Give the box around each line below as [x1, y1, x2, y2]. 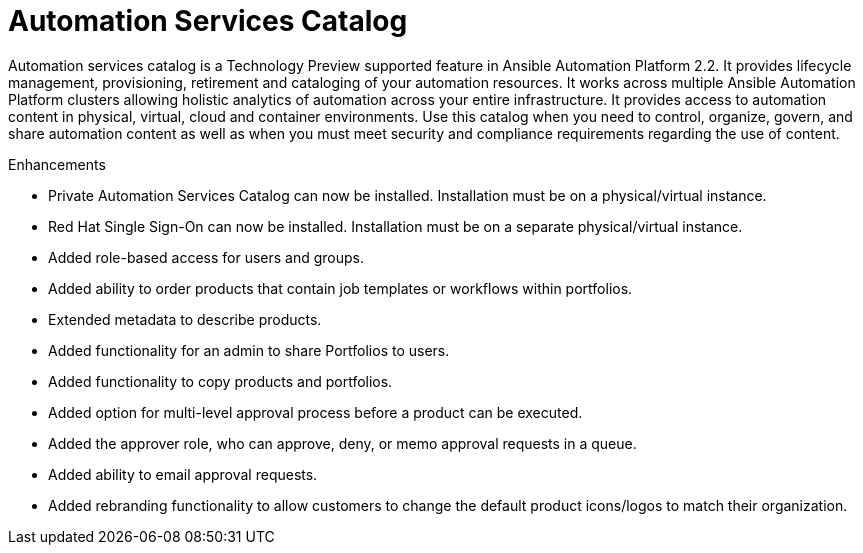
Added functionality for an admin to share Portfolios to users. [48, 341, 450, 359]
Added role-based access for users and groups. [48, 248, 365, 266]
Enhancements [8, 155, 106, 173]
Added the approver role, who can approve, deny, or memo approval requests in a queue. [48, 434, 637, 452]
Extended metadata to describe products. [48, 310, 322, 328]
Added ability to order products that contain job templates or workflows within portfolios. [48, 279, 633, 297]
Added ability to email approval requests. [48, 465, 318, 483]
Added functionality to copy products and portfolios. [48, 372, 393, 390]
